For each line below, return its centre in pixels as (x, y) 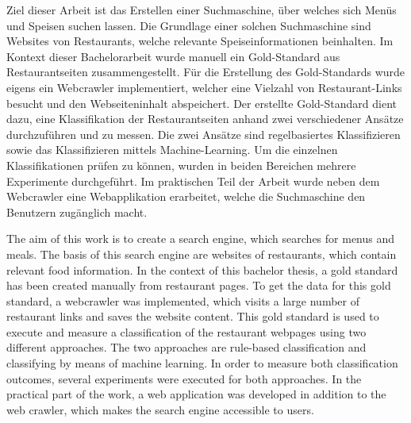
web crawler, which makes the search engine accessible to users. (160, 409)
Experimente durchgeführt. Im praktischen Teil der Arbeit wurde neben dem (193, 181)
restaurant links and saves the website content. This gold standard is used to (193, 316)
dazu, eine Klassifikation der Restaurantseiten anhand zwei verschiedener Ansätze (205, 119)
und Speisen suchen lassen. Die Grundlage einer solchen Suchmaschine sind (189, 25)
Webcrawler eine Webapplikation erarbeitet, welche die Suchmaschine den (186, 196)
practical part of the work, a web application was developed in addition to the (196, 394)
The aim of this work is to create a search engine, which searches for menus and (201, 238)
